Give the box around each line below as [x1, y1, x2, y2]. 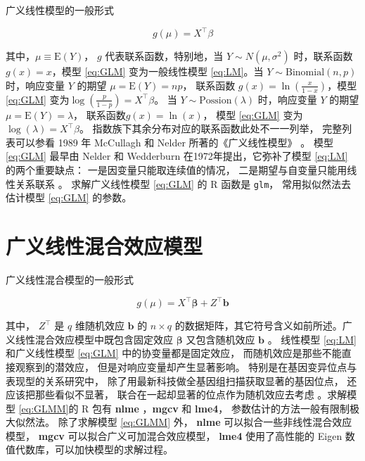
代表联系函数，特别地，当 [105, 49, 224, 63]
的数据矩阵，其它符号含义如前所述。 [174, 318, 342, 333]
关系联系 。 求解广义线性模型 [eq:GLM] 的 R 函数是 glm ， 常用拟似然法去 [15, 176, 351, 191]
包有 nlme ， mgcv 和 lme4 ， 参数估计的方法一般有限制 [92, 400, 350, 415]
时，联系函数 [293, 49, 353, 63]
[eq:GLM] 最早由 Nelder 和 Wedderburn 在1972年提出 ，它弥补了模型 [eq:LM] [6, 149, 348, 163]
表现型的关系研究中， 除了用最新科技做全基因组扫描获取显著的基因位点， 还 [6, 373, 357, 388]
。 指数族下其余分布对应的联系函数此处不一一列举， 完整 [79, 121, 342, 136]
